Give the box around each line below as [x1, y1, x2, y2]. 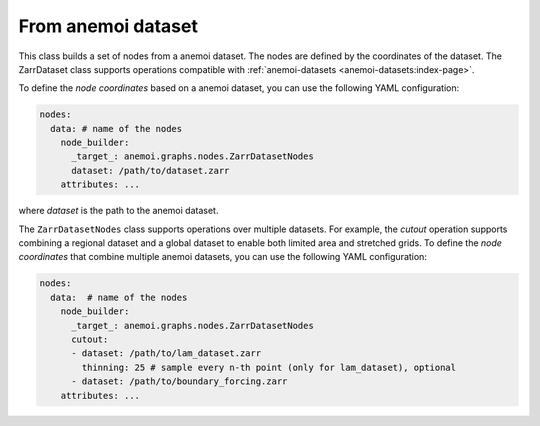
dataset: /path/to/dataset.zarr [71, 165, 230, 176]
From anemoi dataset [18, 15, 199, 37]
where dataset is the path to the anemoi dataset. [18, 205, 219, 217]
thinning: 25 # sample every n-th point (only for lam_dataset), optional [81, 361, 457, 373]
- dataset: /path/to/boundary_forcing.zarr [71, 376, 288, 387]
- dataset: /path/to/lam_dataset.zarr [71, 348, 262, 359]
